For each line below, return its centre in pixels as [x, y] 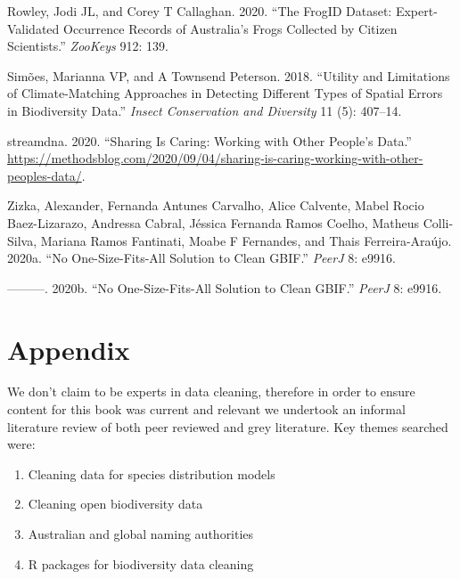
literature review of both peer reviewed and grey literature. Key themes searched [228, 426]
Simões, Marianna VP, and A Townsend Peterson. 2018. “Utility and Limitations [229, 75]
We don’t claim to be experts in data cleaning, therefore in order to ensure [211, 391]
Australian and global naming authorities [141, 534]
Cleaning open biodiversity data [115, 504]
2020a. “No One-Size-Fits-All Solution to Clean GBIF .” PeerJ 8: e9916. [201, 258]
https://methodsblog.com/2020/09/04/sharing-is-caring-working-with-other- [215, 158]
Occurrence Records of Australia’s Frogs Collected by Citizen [230, 28]
